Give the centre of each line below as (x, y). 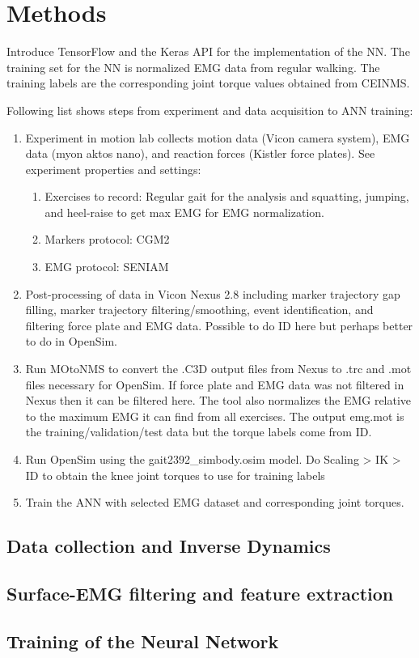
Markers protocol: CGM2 (107, 239)
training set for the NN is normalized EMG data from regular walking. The (193, 67)
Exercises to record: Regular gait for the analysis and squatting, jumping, (227, 196)
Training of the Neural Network (143, 641)
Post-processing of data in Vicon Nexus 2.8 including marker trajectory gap (213, 293)
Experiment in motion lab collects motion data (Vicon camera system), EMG (218, 137)
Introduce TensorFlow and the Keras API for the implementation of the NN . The (208, 51)
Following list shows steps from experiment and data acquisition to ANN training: (210, 110)
